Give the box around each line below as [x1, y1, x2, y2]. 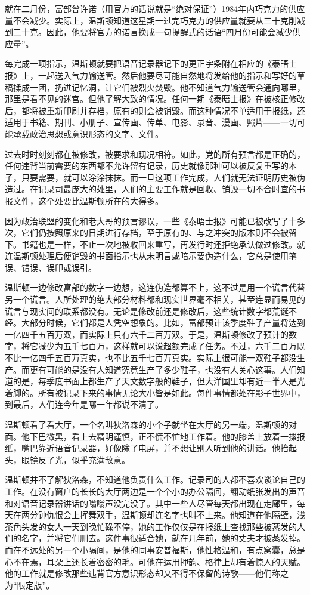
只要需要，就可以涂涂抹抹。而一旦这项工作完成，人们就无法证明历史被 [21, 171, 297, 183]
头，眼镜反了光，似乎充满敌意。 [5, 453, 130, 465]
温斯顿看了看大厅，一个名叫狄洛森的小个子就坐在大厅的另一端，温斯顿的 [5, 418, 289, 430]
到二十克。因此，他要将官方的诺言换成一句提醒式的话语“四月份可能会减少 [5, 26, 293, 38]
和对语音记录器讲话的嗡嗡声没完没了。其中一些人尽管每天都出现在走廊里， [5, 497, 297, 509]
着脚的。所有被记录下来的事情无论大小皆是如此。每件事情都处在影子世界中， [5, 386, 305, 399]
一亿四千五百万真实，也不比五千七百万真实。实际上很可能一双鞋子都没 [21, 352, 297, 364]
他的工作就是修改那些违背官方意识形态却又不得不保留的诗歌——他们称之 [5, 567, 289, 579]
